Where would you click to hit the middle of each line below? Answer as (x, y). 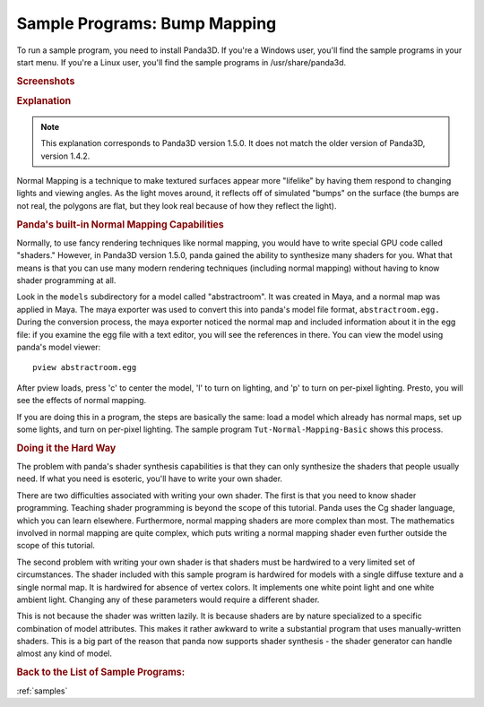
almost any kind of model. (64, 653)
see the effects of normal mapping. (82, 401)
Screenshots (46, 81)
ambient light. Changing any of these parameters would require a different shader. (168, 599)
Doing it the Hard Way (66, 448)
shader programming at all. (66, 280)
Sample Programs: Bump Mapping (147, 23)
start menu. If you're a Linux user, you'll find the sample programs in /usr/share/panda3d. (181, 62)
